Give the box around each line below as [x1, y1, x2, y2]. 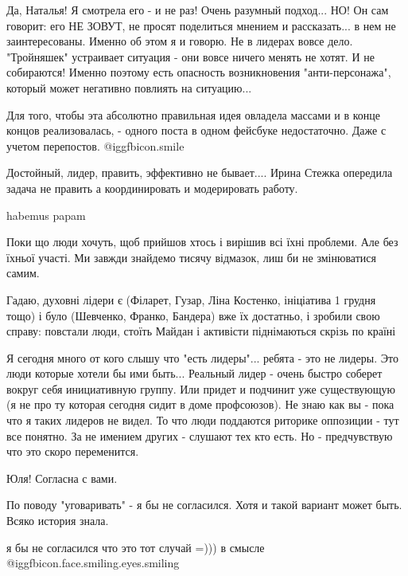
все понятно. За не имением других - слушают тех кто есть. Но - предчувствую [6, 427, 393, 444]
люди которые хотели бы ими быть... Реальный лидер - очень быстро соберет [6, 365, 383, 382]
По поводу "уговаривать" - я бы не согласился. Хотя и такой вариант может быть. [6, 496, 402, 513]
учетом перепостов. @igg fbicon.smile [6, 137, 185, 154]
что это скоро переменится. [6, 443, 139, 460]
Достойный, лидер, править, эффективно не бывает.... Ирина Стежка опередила [6, 164, 393, 181]
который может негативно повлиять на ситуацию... [6, 79, 252, 96]
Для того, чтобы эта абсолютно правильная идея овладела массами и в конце [6, 106, 381, 123]
